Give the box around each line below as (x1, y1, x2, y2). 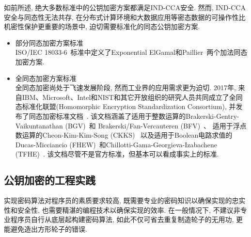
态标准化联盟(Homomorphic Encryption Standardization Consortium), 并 (15, 101, 236, 111)
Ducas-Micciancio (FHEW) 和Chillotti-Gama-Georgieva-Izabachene (15, 139, 218, 149)
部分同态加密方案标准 (15, 37, 83, 47)
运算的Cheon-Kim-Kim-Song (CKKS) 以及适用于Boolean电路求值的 (22, 130, 233, 140)
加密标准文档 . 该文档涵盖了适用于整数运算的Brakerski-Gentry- (42, 111, 239, 121)
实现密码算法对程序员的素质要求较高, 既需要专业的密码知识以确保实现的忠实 (4, 195, 246, 205)
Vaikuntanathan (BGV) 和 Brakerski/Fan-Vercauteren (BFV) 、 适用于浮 (15, 120, 240, 130)
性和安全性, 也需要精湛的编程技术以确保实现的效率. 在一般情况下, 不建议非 (4, 205, 240, 215)
